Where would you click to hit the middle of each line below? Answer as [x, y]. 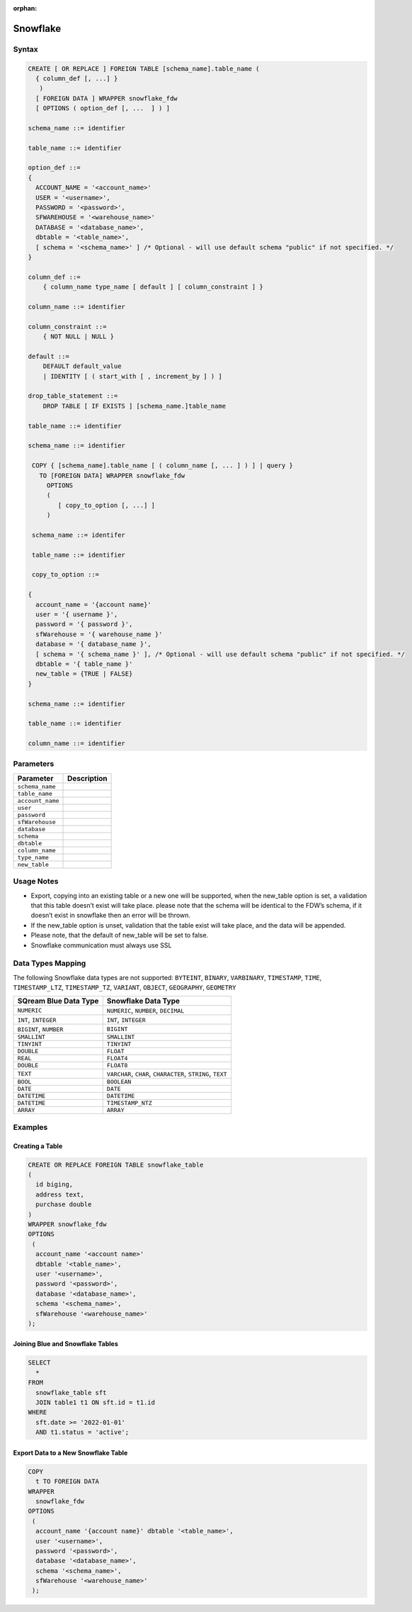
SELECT [39, 1363]
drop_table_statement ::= [73, 396]
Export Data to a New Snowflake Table [70, 1452]
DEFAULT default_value [82, 366]
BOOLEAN [119, 1082]
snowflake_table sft [71, 1393]
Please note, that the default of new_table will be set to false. [120, 935]
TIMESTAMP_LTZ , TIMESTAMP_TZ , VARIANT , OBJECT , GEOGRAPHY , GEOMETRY [125, 988]
